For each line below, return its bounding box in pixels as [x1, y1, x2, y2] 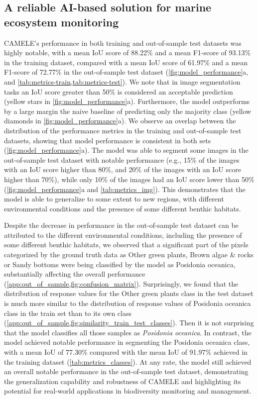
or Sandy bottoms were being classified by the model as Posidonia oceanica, [4, 259, 236, 269]
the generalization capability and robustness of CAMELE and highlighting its [4, 376, 241, 386]
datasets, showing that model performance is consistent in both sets [4, 135, 211, 145]
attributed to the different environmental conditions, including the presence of [4, 229, 242, 240]
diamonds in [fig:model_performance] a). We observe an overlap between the [4, 115, 236, 126]
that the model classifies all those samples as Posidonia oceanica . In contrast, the [4, 327, 252, 337]
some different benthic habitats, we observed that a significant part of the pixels [4, 239, 249, 250]
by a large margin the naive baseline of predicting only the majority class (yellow [4, 105, 252, 116]
